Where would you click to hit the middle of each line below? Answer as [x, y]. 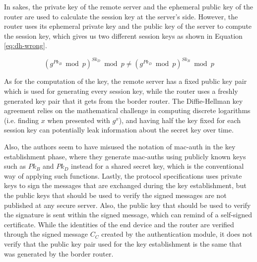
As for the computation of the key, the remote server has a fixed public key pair [126, 81]
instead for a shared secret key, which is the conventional [158, 166]
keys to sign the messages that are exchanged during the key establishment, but [125, 185]
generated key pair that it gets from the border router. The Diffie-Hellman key [124, 100]
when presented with [79, 120]
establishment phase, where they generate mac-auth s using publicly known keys [125, 156]
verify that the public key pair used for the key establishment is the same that [123, 243]
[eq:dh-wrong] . [26, 45]
